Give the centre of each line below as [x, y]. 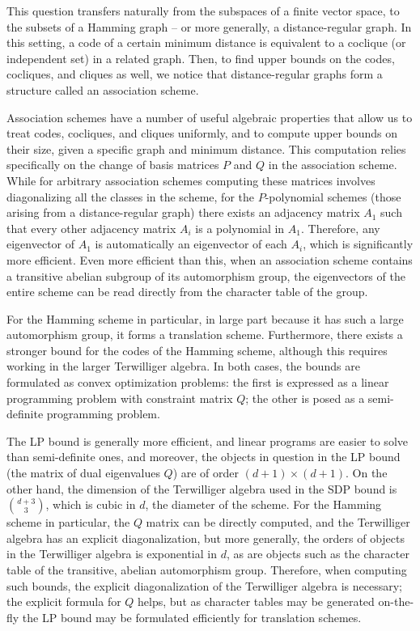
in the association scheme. [333, 165]
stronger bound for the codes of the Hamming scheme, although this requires [197, 350]
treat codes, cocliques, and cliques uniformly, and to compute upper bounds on [202, 133]
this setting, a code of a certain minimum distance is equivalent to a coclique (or [206, 42]
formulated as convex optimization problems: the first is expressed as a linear [198, 382]
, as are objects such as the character [318, 554]
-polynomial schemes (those [333, 196]
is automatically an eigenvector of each [191, 244]
